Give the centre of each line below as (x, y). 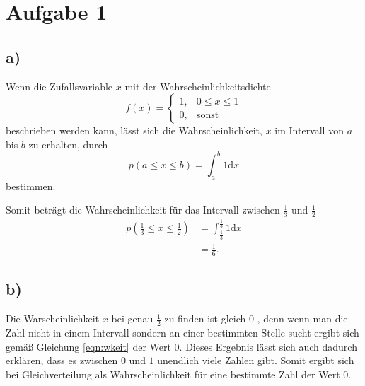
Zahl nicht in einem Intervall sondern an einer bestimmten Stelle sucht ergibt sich (182, 333)
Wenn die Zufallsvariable (59, 86)
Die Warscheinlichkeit (53, 318)
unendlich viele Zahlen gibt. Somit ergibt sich (256, 360)
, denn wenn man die (302, 318)
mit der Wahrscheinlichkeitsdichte (198, 86)
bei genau (132, 318)
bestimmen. (31, 186)
